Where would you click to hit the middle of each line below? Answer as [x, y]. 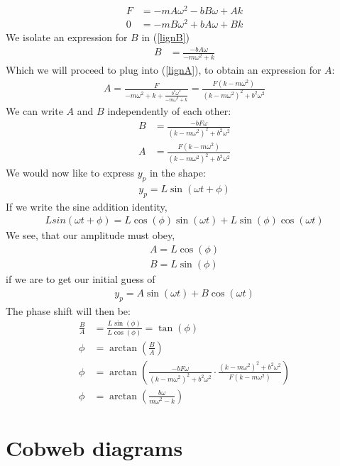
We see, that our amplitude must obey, [91, 235]
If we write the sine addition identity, [87, 206]
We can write [34, 110]
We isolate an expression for [67, 37]
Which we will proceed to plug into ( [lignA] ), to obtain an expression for [164, 70]
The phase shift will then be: [68, 310]
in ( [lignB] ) [165, 37]
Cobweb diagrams [94, 448]
